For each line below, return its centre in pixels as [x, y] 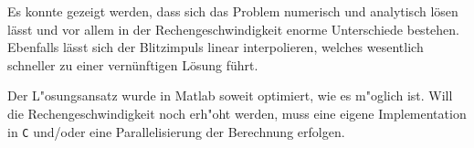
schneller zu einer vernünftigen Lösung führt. [133, 64]
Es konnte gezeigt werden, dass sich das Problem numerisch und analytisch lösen [233, 11]
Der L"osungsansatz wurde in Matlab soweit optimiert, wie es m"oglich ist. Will [230, 95]
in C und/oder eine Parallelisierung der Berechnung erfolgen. [176, 131]
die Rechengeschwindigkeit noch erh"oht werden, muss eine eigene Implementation [237, 113]
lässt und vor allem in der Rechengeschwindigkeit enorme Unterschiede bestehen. [233, 29]
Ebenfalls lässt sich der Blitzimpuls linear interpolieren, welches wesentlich [216, 47]
